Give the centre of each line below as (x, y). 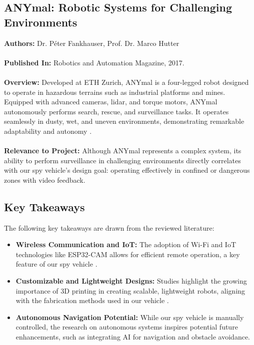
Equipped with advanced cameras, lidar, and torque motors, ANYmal (111, 102)
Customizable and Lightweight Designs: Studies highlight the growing (131, 281)
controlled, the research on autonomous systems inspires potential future (127, 327)
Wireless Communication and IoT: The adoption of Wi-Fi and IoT (126, 244)
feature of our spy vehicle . (56, 264)
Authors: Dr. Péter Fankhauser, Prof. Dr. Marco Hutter (92, 43)
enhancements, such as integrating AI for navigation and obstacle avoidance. (133, 337)
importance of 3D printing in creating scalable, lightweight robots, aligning (130, 290)
